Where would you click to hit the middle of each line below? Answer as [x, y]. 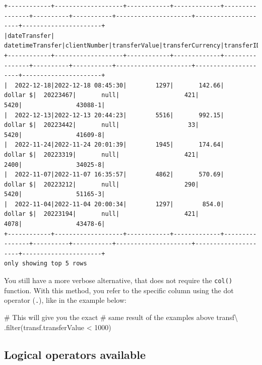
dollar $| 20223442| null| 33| [102, 125]
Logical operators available [75, 354]
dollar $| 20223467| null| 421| [102, 95]
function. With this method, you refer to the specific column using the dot [119, 290]
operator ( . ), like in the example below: [65, 300]
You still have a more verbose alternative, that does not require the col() [118, 280]
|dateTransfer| [29, 36]
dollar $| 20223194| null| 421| [102, 214]
